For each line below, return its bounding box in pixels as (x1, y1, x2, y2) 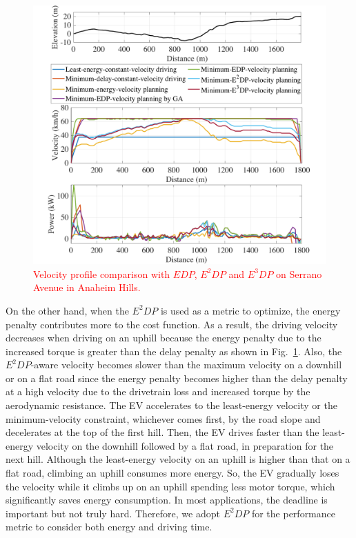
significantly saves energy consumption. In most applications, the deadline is (6, 492, 328, 507)
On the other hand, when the (6, 303, 129, 317)
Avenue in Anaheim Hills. (33, 280, 141, 295)
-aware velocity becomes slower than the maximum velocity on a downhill (30, 357, 342, 372)
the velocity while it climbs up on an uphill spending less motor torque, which (6, 479, 335, 493)
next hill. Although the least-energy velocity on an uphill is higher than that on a (6, 452, 350, 466)
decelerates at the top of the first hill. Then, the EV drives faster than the (6, 425, 319, 439)
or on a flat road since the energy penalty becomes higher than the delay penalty (6, 370, 348, 385)
